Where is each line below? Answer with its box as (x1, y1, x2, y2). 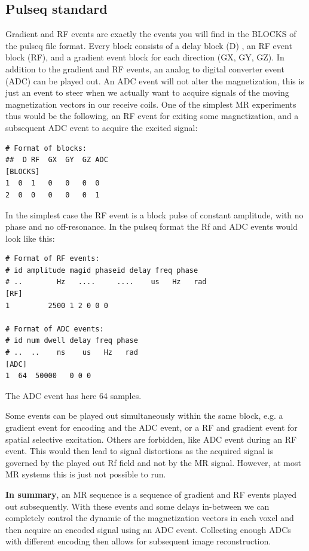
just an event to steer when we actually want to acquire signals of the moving (5, 86, 289, 99)
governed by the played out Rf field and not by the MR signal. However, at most (5, 456, 301, 468)
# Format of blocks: (5, 144, 87, 153)
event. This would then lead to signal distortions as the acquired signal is (5, 445, 274, 457)
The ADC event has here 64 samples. (5, 389, 142, 401)
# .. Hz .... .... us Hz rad (5, 278, 207, 287)
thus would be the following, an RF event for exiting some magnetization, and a (5, 109, 299, 122)
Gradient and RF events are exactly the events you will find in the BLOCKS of (5, 28, 296, 40)
